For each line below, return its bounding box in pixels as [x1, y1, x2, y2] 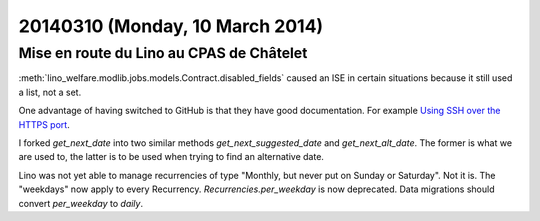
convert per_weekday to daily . [18, 197, 144, 209]
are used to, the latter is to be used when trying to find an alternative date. [18, 151, 325, 163]
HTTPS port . [18, 118, 70, 130]
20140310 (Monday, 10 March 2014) [18, 15, 324, 37]
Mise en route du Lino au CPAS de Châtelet [18, 44, 308, 62]
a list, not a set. [18, 86, 82, 98]
